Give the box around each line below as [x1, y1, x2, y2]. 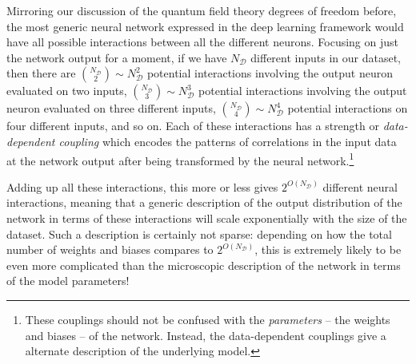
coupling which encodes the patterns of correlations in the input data [58, 133, 397, 149]
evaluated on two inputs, [6, 82, 127, 99]
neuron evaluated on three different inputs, [6, 100, 216, 117]
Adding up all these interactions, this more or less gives [6, 178, 278, 195]
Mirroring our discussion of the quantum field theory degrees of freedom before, [6, 2, 397, 18]
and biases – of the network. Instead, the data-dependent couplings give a [25, 326, 386, 343]
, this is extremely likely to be [254, 241, 402, 258]
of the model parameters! [6, 272, 130, 289]
